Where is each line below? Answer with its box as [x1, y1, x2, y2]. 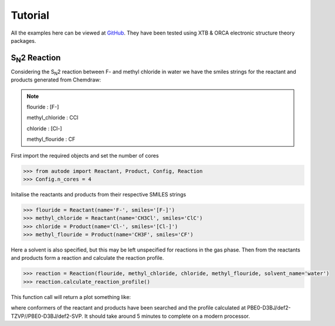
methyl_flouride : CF [26, 135, 76, 143]
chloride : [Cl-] [26, 125, 62, 132]
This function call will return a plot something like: [11, 293, 131, 300]
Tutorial [11, 9, 50, 22]
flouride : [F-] [26, 103, 59, 111]
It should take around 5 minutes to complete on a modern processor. [84, 313, 251, 320]
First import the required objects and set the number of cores [11, 152, 159, 159]
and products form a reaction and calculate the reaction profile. [11, 254, 164, 262]
